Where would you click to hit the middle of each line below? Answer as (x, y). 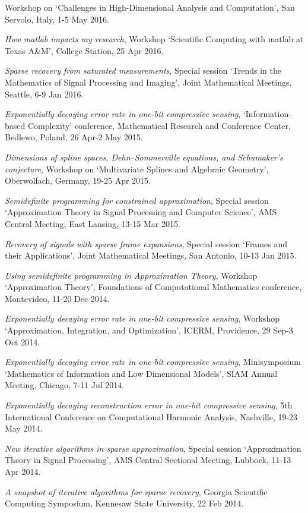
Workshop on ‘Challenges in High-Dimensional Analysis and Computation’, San (150, 7)
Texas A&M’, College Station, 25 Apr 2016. (84, 50)
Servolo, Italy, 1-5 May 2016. (57, 19)
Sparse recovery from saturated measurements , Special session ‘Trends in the (143, 70)
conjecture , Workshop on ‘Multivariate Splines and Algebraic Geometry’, (137, 169)
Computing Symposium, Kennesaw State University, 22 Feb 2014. (124, 503)
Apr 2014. (23, 471)
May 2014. (24, 428)
